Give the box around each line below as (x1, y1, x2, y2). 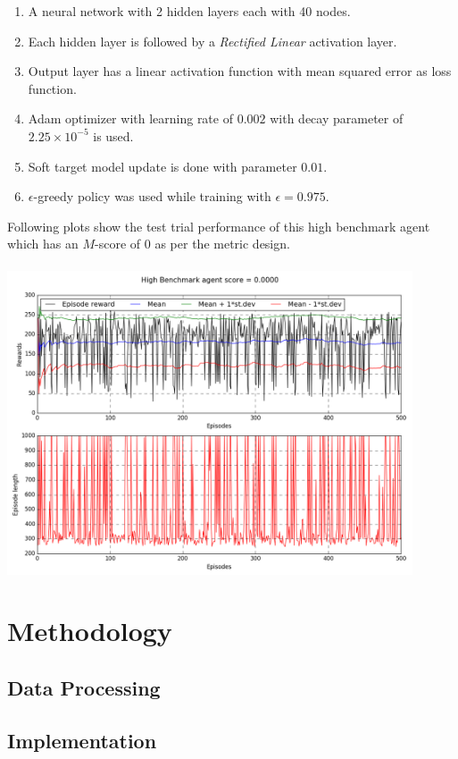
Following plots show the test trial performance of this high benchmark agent (7, 216, 430, 235)
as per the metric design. (154, 234, 290, 253)
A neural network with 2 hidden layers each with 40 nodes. (28, 2, 351, 20)
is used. (93, 126, 134, 145)
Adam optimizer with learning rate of (28, 109, 233, 128)
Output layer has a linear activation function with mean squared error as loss (28, 62, 452, 80)
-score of (95, 234, 141, 253)
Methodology (7, 612, 172, 649)
